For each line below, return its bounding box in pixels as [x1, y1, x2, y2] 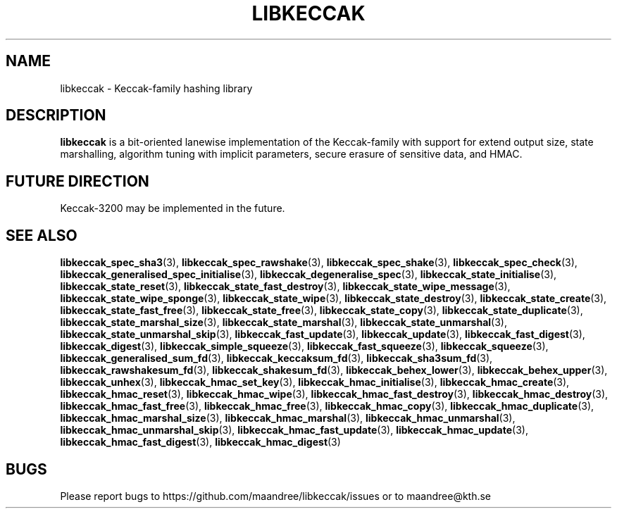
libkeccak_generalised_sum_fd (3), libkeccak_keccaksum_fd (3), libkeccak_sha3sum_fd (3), [60, 352, 493, 365]
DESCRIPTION [6, 106, 106, 125]
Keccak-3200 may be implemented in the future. [60, 202, 285, 215]
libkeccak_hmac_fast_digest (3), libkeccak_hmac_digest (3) [60, 436, 341, 449]
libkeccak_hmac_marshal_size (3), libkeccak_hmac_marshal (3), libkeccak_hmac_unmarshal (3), [60, 412, 516, 425]
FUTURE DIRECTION [6, 172, 149, 190]
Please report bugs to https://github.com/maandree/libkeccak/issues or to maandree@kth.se [60, 489, 492, 502]
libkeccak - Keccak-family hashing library [60, 82, 253, 94]
